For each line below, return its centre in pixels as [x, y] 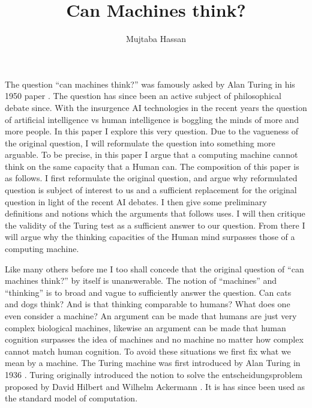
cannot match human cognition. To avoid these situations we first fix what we [148, 351]
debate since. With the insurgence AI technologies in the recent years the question [156, 107]
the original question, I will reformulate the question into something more [140, 142]
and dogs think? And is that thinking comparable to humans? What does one [148, 304]
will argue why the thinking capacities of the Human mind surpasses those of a [150, 237]
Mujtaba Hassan [156, 39]
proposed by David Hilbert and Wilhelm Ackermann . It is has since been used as [155, 386]
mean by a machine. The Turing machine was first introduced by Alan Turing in [153, 363]
